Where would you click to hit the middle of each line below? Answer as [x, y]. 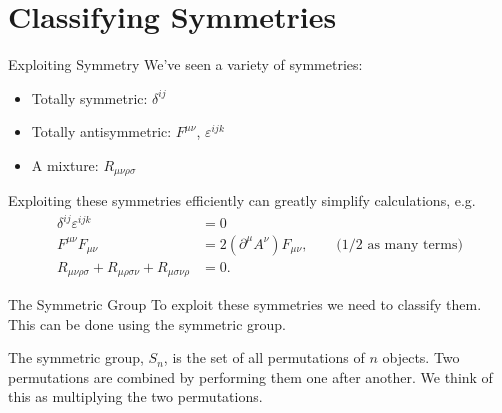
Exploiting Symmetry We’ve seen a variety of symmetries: [185, 64]
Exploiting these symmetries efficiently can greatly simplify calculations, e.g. [242, 200]
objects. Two [421, 357]
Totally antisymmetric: [101, 131]
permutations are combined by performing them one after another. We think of [250, 376]
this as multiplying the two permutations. [135, 396]
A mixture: [65, 164]
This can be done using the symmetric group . [147, 323]
